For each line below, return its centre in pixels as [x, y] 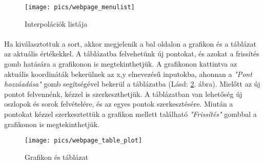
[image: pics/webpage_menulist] [80, 7]
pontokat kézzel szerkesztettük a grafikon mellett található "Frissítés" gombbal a [130, 114]
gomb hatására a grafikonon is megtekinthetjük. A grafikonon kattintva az [121, 64]
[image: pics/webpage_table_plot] [84, 141]
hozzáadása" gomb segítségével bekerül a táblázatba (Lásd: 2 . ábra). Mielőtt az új [132, 84]
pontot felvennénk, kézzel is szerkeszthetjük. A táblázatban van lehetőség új [123, 94]
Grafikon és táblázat [56, 157]
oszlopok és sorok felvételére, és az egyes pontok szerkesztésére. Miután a [119, 104]
